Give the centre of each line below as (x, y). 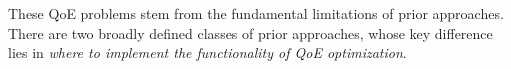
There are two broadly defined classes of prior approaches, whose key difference (250, 32)
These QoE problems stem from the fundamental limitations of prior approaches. (256, 13)
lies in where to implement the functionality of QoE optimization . (207, 52)
